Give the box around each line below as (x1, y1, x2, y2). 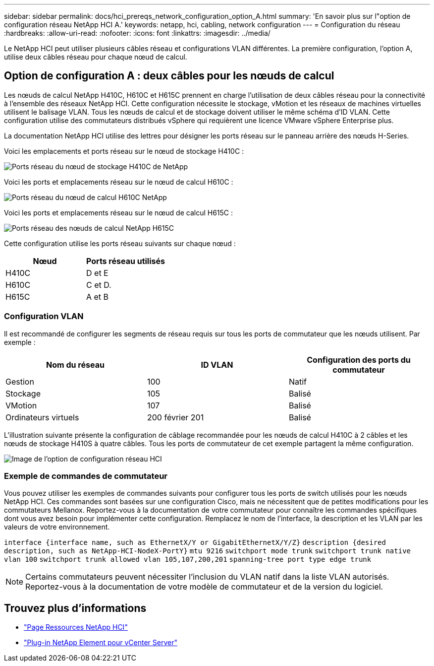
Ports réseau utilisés (86, 256, 165, 266)
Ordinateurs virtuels (5, 412, 79, 422)
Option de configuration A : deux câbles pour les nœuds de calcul (4, 69, 334, 82)
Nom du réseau (46, 359, 105, 370)
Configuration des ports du (307, 354, 411, 365)
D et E (86, 267, 108, 278)
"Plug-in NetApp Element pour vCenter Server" (24, 638, 177, 647)
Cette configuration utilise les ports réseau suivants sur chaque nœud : (4, 239, 236, 248)
